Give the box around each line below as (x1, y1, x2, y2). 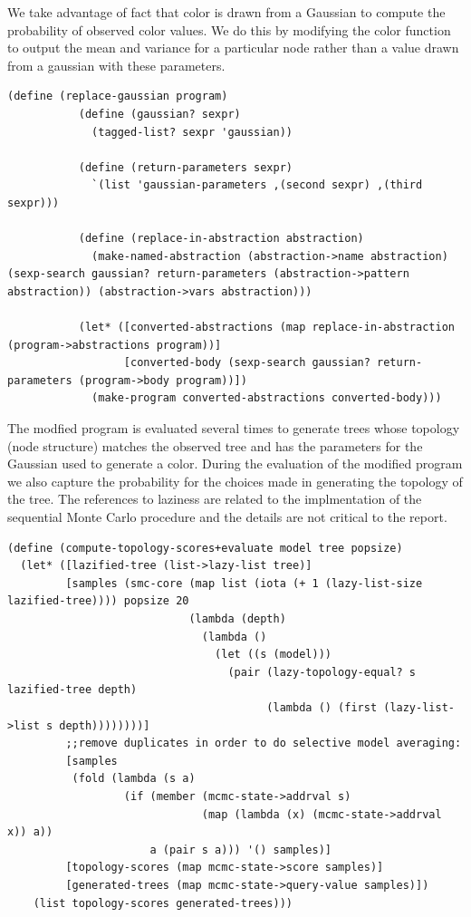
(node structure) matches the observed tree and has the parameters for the (7, 436, 423, 455)
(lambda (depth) (188, 613, 286, 625)
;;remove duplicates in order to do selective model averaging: (65, 737, 462, 750)
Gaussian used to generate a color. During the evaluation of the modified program (7, 454, 463, 473)
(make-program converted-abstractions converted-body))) (91, 391, 442, 405)
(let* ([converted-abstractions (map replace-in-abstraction (78, 321, 455, 334)
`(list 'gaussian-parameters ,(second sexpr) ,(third (91, 179, 423, 192)
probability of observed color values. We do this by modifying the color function (7, 20, 451, 39)
